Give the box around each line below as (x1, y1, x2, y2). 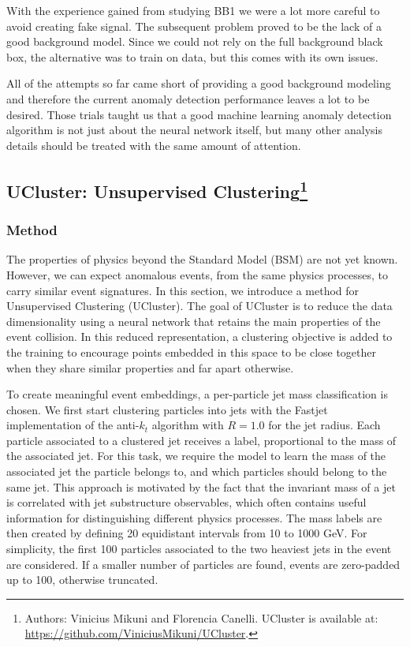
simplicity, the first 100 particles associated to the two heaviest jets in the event (6, 540, 392, 557)
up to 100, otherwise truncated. (6, 571, 158, 588)
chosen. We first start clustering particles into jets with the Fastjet (6, 401, 328, 417)
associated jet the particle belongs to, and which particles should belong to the (6, 463, 387, 480)
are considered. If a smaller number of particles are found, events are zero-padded (6, 555, 401, 572)
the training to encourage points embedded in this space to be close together (6, 343, 377, 360)
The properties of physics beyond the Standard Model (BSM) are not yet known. (6, 251, 398, 267)
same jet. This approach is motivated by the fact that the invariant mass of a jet (6, 478, 396, 495)
